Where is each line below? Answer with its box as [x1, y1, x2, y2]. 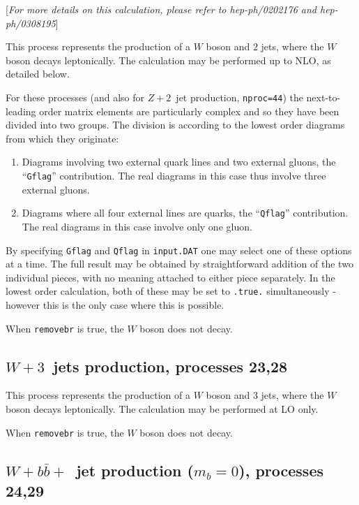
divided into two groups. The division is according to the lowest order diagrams [6, 117, 345, 132]
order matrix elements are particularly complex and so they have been [39, 103, 339, 118]
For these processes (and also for [6, 89, 145, 104]
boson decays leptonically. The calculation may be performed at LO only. [6, 402, 319, 416]
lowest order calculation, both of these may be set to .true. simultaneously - [6, 284, 336, 298]
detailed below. [6, 66, 70, 81]
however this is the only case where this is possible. [6, 298, 224, 312]
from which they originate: [6, 131, 119, 145]
